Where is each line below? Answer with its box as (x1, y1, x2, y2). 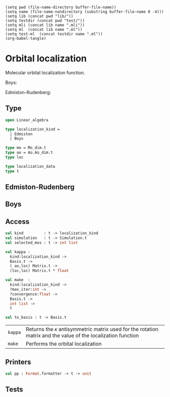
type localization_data (5, 164, 56, 169)
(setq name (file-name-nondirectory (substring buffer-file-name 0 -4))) (5, 9, 164, 14)
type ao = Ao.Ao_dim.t (5, 150, 53, 155)
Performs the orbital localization (25, 341, 102, 348)
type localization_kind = (5, 127, 60, 132)
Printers (5, 357, 31, 366)
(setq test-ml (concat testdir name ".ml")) (5, 32, 103, 37)
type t (5, 168, 19, 174)
